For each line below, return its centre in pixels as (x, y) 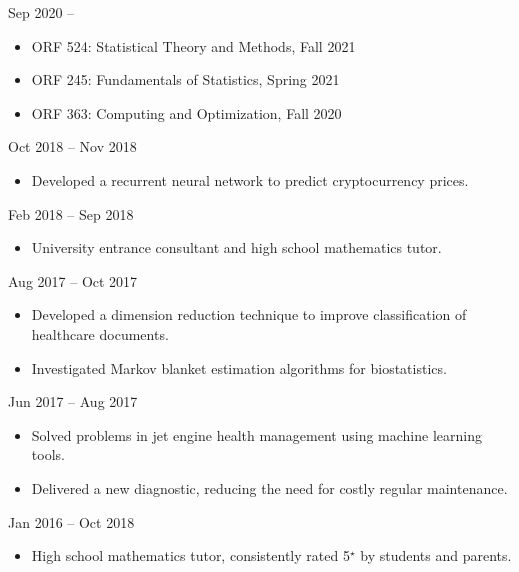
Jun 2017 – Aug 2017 (73, 401)
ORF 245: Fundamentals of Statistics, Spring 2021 (185, 79)
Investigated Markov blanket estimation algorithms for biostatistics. (239, 367)
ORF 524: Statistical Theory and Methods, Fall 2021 (193, 45)
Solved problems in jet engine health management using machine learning (256, 434)
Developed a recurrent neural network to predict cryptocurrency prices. (250, 179)
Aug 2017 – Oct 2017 (73, 280)
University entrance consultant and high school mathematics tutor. (236, 247)
